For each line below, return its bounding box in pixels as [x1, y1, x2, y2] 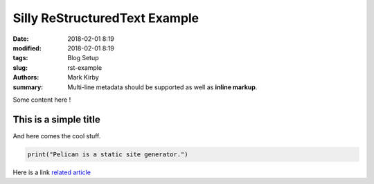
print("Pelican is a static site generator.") [27, 150, 188, 158]
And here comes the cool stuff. [12, 131, 101, 140]
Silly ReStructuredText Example [12, 10, 199, 26]
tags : [12, 54, 28, 62]
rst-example [67, 63, 103, 72]
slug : [12, 63, 28, 72]
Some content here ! [12, 95, 71, 104]
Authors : [12, 73, 39, 82]
